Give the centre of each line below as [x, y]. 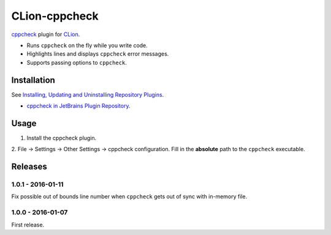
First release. [28, 225]
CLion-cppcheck [55, 16]
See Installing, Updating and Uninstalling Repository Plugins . [88, 94]
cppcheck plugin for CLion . [46, 34]
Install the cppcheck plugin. [62, 138]
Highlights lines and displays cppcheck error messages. [98, 54]
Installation [33, 80]
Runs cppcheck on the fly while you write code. [87, 45]
